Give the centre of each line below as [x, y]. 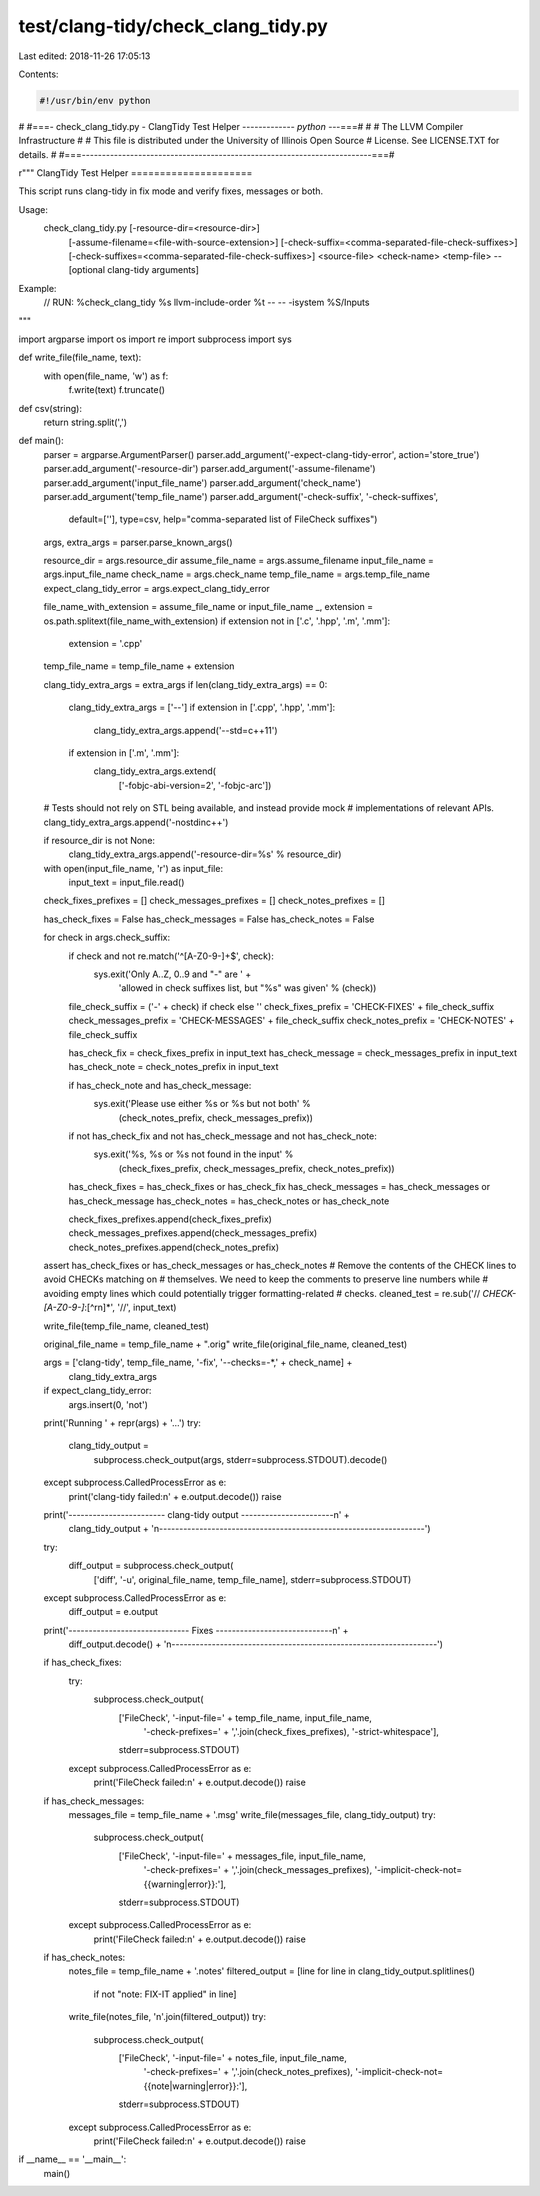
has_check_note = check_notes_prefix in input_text [173, 1067]
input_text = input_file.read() [126, 882]
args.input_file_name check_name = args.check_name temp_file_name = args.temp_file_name [236, 574]
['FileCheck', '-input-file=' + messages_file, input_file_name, [242, 1856]
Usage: [33, 209]
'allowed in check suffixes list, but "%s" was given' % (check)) [247, 988]
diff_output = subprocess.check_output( [151, 1566]
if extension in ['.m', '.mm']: [124, 752]
